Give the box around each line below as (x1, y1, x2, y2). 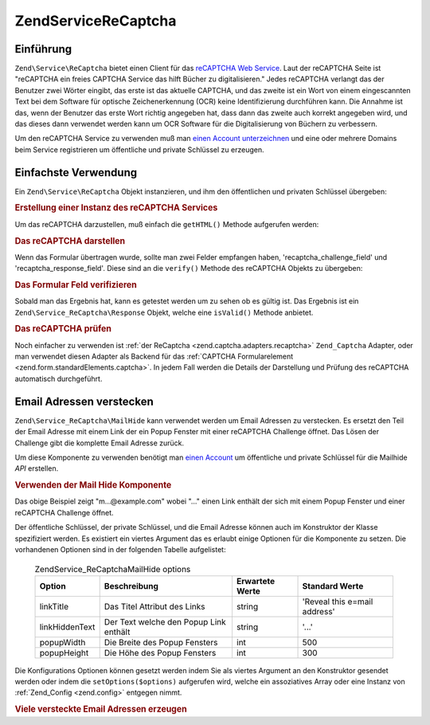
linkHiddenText (39, 621, 96, 633)
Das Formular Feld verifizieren (14, 279, 137, 290)
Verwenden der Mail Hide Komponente (14, 480, 172, 491)
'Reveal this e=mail (302, 596, 373, 607)
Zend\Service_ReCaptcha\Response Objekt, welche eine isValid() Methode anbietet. (14, 308, 314, 317)
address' (302, 605, 335, 617)
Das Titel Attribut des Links (104, 601, 205, 612)
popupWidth (39, 637, 86, 648)
